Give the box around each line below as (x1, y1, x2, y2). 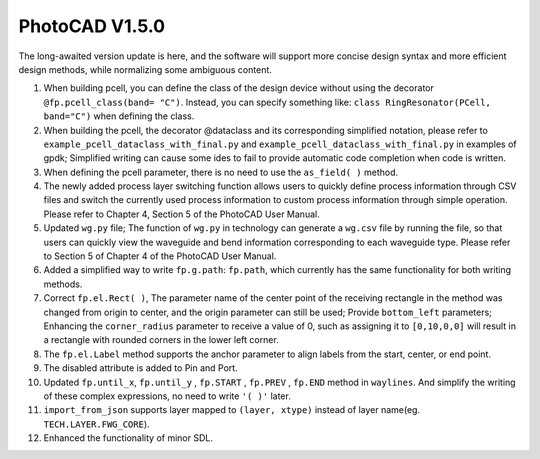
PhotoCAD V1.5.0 (18, 15, 165, 37)
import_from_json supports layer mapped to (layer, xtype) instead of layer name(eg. (43, 404, 420, 416)
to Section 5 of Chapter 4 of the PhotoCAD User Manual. (43, 250, 277, 262)
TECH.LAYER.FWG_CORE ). (43, 418, 150, 430)
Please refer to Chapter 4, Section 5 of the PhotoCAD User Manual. (43, 208, 320, 220)
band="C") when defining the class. (43, 110, 195, 122)
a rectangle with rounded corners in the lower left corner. (43, 334, 279, 346)
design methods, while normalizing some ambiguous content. (18, 63, 272, 75)
